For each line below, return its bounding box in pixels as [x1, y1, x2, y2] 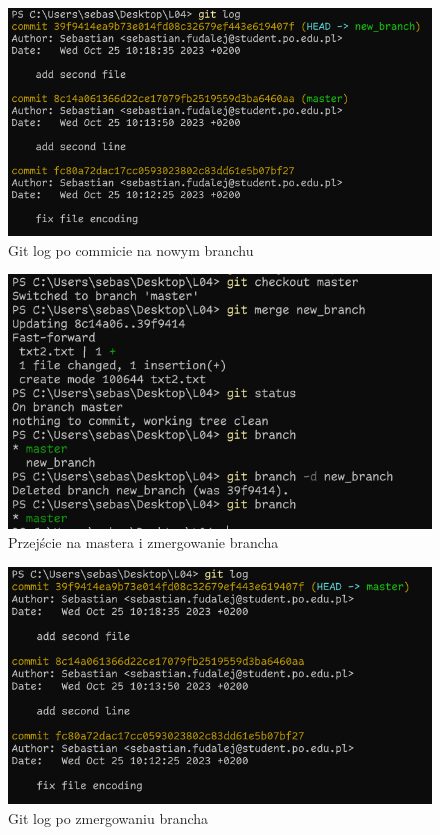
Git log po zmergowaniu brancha [8, 807, 209, 828]
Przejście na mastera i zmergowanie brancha [8, 532, 279, 553]
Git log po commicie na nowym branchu [8, 239, 254, 260]
